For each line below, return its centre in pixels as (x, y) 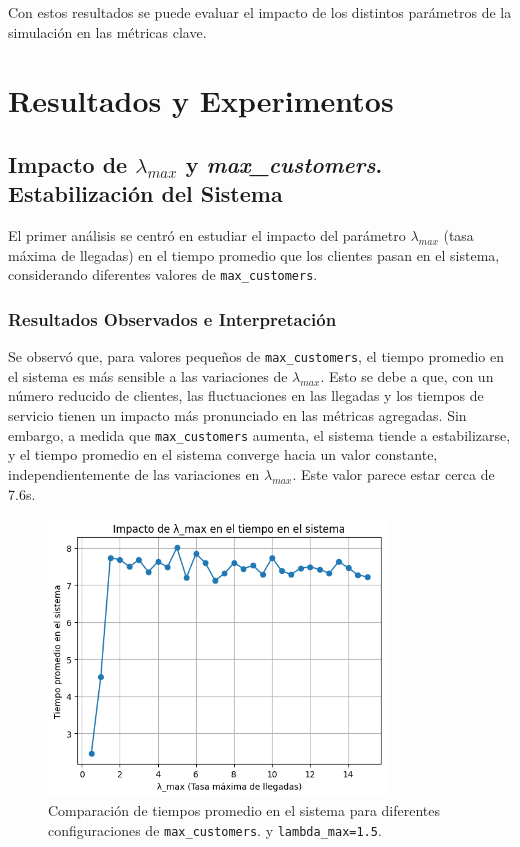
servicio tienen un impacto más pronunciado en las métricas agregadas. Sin (237, 415)
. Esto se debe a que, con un (407, 375)
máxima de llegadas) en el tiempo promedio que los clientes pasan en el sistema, (254, 254)
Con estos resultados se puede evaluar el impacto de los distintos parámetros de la (260, 12)
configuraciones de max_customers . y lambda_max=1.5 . (215, 829)
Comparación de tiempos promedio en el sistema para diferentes (244, 810)
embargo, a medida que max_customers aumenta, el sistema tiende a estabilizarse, (259, 434)
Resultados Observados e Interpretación (172, 318)
